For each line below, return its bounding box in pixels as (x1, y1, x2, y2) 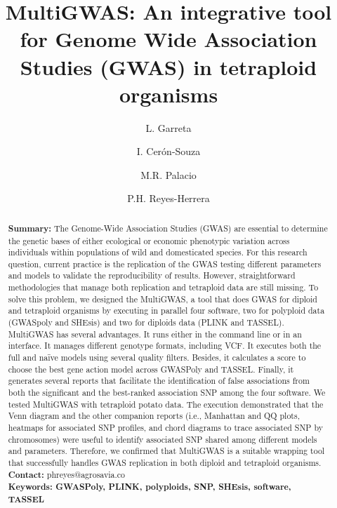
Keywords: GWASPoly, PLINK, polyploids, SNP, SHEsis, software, (8, 481, 291, 493)
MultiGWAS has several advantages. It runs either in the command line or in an (8, 328, 302, 340)
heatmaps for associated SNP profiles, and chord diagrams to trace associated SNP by (8, 422, 323, 434)
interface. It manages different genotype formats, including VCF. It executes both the (8, 340, 322, 352)
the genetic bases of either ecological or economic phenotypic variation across (8, 234, 290, 246)
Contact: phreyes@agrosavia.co (8, 468, 126, 481)
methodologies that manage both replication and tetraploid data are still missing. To (8, 281, 319, 293)
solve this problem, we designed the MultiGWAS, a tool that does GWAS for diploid (8, 293, 317, 305)
